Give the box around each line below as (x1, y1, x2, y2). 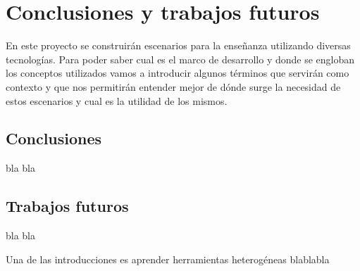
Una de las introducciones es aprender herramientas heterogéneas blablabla (6, 251, 330, 266)
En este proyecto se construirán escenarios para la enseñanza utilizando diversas (6, 38, 351, 53)
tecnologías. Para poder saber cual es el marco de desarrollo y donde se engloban (6, 51, 355, 66)
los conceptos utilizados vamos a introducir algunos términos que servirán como (6, 65, 349, 80)
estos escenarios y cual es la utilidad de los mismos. (6, 93, 228, 108)
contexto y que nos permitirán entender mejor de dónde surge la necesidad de (6, 79, 341, 94)
